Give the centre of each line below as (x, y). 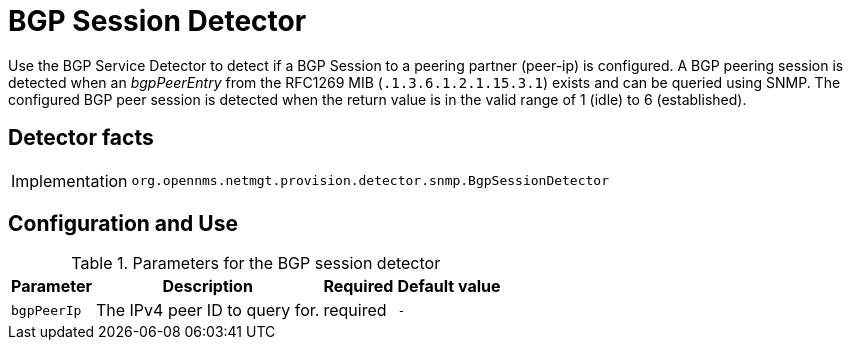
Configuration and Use (123, 224)
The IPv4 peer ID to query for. (207, 310)
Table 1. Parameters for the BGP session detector (256, 263)
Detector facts (81, 138)
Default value (449, 286)
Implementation (69, 180)
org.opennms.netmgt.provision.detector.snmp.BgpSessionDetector (370, 181)
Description (207, 286)
